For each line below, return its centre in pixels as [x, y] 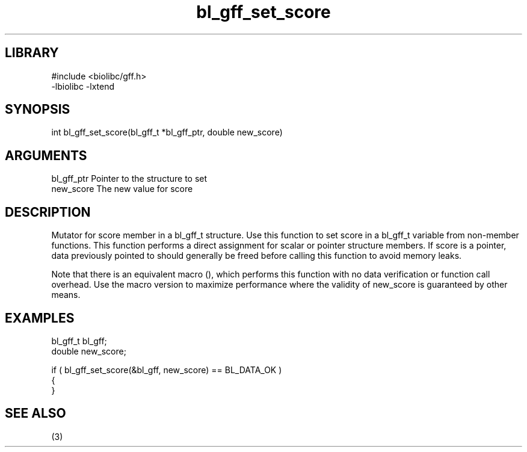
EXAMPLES [40, 318]
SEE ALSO [35, 413]
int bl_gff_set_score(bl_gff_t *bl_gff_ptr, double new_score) [167, 132]
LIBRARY [32, 53]
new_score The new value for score [122, 189]
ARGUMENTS [46, 155]
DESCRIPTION [48, 212]
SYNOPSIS [38, 110]
